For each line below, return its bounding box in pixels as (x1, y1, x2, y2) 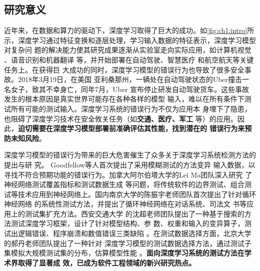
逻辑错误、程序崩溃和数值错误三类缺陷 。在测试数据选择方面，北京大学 (17, 228, 251, 238)
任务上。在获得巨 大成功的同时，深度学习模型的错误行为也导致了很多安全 (4, 64, 244, 74)
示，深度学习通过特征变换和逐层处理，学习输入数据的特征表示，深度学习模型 (4, 34, 256, 45)
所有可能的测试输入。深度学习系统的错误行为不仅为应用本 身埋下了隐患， (10, 103, 251, 113)
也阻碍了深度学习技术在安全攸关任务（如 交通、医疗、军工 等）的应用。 (4, 113, 237, 123)
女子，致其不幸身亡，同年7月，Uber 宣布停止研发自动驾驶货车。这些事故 (10, 83, 249, 94)
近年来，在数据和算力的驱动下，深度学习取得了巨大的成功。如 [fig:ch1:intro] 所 (4, 25, 254, 35)
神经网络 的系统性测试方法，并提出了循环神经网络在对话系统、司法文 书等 (4, 198, 247, 209)
